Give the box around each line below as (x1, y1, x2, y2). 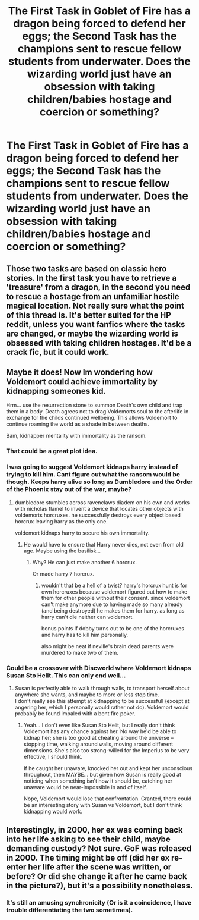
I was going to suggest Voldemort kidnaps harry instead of (6, 463, 179, 471)
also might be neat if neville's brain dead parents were (41, 642, 174, 649)
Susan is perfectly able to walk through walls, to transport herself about (14, 684, 190, 692)
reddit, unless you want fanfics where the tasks (6, 319, 185, 329)
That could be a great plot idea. (6, 447, 98, 456)
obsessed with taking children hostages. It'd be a (6, 338, 192, 348)
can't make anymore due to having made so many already (41, 601, 183, 608)
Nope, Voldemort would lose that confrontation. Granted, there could (23, 795, 192, 802)
